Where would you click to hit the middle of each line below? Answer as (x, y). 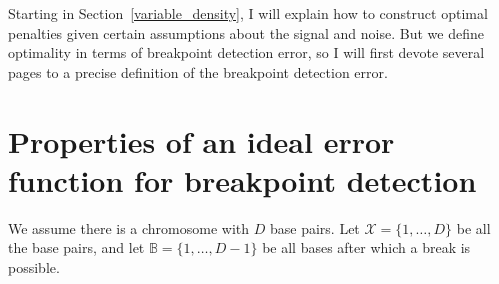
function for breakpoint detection (242, 179)
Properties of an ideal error (201, 140)
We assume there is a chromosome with (129, 227)
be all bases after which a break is (366, 247)
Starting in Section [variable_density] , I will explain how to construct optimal (248, 13)
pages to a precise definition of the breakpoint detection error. (198, 71)
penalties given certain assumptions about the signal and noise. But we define (246, 32)
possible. (34, 266)
